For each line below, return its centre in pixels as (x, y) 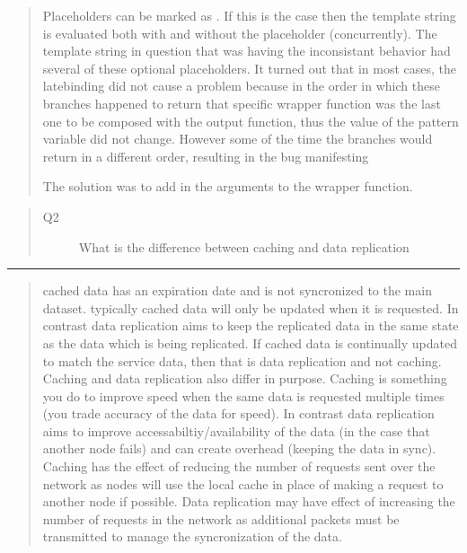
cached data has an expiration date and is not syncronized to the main (237, 290)
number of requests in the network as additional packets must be (221, 518)
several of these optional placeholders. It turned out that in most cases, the (250, 68)
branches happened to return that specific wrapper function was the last (242, 103)
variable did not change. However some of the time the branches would (238, 139)
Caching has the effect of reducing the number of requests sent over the (239, 466)
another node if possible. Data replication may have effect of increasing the (249, 501)
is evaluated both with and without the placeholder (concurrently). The (240, 33)
